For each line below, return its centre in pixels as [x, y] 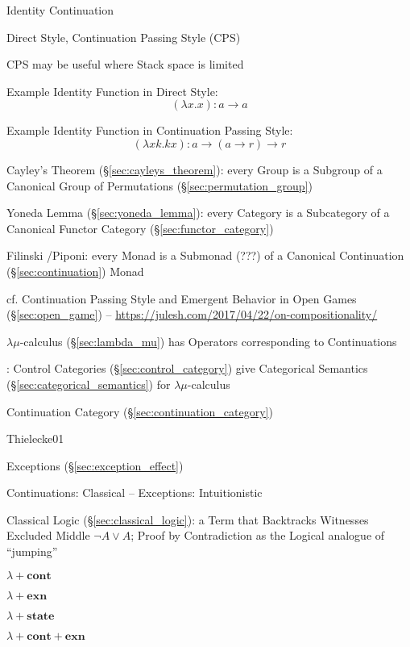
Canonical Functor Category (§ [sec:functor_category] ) [140, 228]
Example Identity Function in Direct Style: [112, 91]
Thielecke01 [35, 438]
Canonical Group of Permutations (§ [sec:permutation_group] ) [159, 185]
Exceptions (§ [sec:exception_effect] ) [95, 465]
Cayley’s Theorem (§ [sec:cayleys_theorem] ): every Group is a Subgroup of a [195, 169]
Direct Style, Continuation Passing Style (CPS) [124, 37]
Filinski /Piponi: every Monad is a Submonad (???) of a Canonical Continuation [205, 255]
